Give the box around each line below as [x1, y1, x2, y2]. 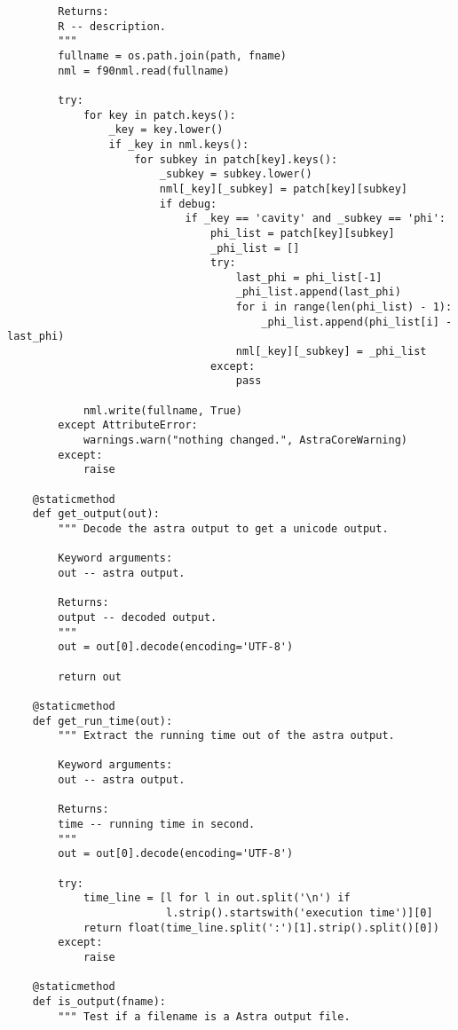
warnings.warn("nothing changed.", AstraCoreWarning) [83, 434, 408, 447]
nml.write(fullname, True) [83, 404, 242, 417]
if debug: [159, 197, 217, 210]
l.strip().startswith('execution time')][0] [165, 907, 433, 920]
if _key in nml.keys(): [108, 138, 249, 151]
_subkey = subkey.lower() [159, 168, 312, 181]
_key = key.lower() [108, 123, 224, 137]
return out [58, 670, 122, 683]
